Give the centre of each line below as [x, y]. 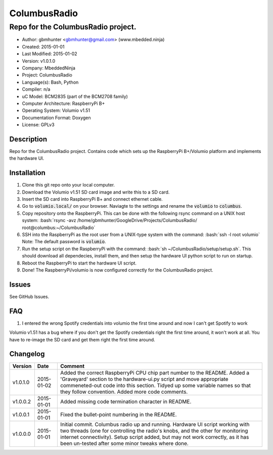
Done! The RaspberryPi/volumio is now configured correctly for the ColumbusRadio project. [118, 270]
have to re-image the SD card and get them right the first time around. [82, 339]
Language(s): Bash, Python [50, 82]
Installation [27, 173]
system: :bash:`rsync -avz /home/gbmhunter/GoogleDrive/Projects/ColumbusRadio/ [109, 220]
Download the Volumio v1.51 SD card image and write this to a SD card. [96, 192]
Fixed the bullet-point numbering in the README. [118, 414]
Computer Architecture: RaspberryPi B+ [63, 103]
